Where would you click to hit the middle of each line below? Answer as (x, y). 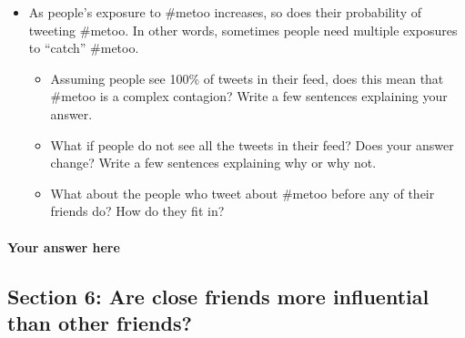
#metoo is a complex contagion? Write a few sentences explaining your (249, 96)
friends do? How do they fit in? (137, 211)
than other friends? (100, 322)
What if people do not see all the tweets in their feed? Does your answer (252, 144)
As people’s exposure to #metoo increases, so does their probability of (225, 12)
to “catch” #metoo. (84, 48)
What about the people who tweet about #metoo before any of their (243, 193)
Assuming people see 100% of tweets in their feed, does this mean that (247, 78)
